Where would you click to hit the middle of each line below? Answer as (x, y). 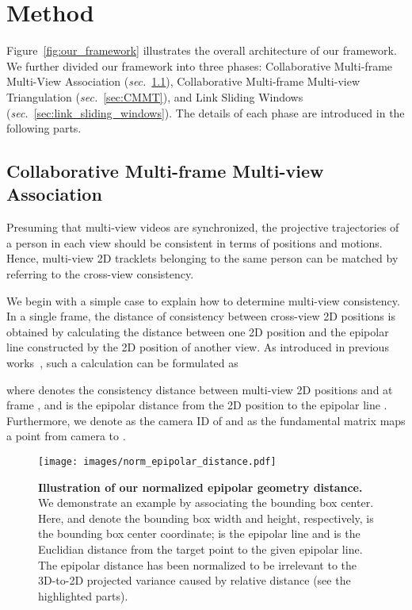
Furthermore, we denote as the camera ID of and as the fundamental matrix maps (206, 420)
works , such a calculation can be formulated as (122, 363)
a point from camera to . (66, 436)
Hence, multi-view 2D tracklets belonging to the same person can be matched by (202, 258)
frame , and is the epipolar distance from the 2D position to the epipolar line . (197, 405)
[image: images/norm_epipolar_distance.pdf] (157, 462)
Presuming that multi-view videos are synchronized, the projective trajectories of (203, 227)
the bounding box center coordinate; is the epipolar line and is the (199, 533)
